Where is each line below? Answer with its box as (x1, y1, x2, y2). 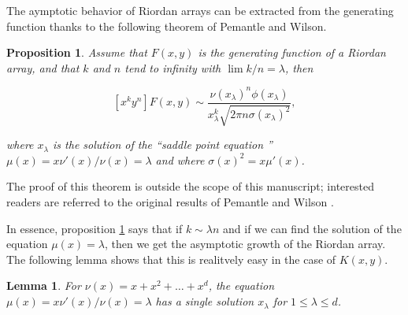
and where (155, 151, 205, 168)
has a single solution (155, 293, 254, 309)
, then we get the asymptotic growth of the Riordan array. (104, 235, 386, 252)
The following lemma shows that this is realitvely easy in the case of (6, 250, 336, 267)
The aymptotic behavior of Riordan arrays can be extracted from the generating (6, 2, 394, 18)
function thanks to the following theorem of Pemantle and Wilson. (6, 17, 327, 34)
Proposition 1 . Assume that (6, 44, 147, 61)
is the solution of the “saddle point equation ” (53, 136, 273, 153)
